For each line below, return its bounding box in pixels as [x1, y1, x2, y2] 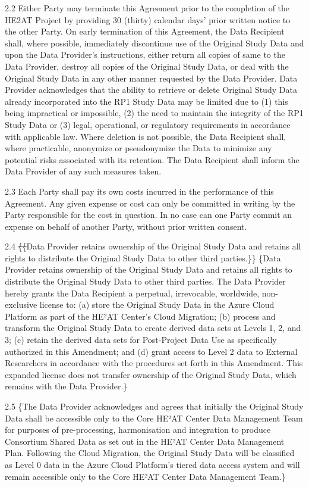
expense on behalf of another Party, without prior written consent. [5, 220, 247, 232]
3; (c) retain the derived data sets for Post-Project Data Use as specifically [5, 333, 277, 346]
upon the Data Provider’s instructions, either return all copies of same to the [5, 48, 285, 61]
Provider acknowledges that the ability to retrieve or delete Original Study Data [5, 83, 297, 96]
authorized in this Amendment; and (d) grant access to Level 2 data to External [5, 345, 298, 357]
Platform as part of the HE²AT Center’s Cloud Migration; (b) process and [5, 310, 276, 322]
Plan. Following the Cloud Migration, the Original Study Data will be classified [5, 447, 295, 459]
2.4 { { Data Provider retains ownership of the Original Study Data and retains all [5, 240, 301, 252]
